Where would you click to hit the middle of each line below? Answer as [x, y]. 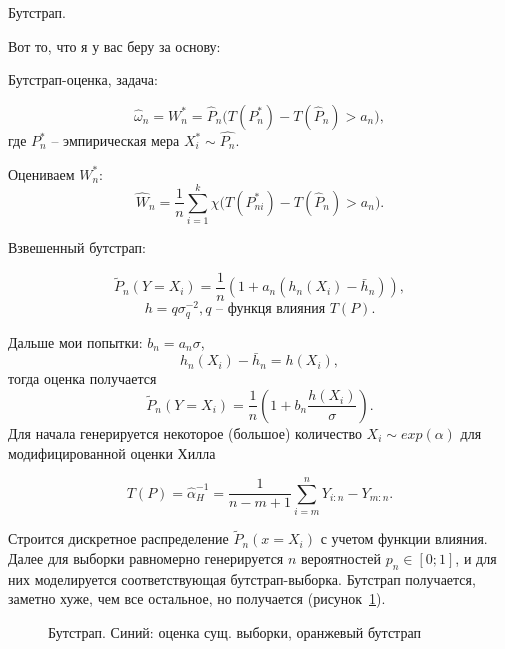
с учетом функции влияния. [404, 538]
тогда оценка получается [82, 378]
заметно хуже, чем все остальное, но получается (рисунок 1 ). [197, 598]
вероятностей [341, 558]
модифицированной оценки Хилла [112, 452]
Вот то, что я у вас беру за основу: [114, 45]
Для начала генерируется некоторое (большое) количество [185, 432]
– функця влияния [271, 309]
